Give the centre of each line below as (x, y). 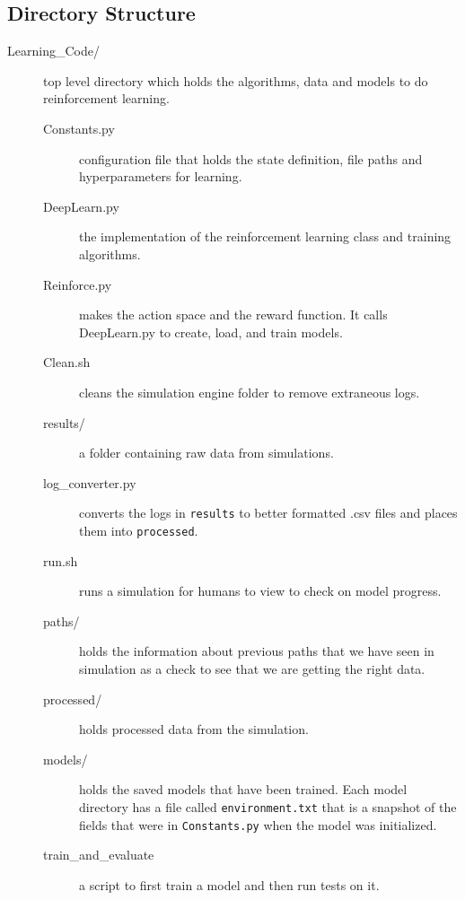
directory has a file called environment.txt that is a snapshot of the (268, 806)
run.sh (61, 560)
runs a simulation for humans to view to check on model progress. (260, 591)
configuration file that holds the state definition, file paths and (251, 158)
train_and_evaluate (99, 855)
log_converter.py (90, 482)
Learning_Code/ (53, 51)
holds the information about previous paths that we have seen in (257, 651)
